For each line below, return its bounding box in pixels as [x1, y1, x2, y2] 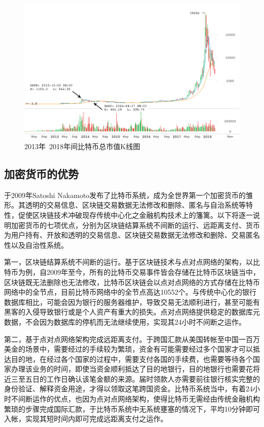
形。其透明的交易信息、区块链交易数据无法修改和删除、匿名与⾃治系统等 [4, 200, 246, 210]
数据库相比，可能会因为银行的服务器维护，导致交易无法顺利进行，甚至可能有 [4, 296, 260, 307]
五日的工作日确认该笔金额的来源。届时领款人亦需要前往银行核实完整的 [25, 373, 260, 384]
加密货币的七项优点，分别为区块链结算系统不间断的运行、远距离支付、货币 [11, 219, 260, 230]
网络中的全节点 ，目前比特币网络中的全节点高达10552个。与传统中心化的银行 [4, 287, 256, 297]
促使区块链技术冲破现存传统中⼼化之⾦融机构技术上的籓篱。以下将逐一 [18, 209, 253, 220]
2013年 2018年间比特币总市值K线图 [24, 140, 140, 151]
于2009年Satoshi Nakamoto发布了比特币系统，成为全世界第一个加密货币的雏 [4, 189, 253, 200]
